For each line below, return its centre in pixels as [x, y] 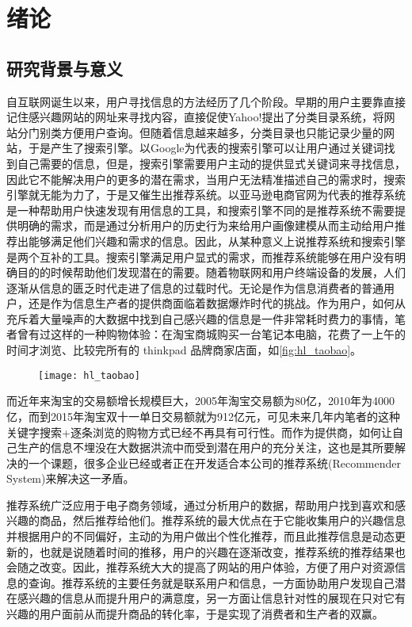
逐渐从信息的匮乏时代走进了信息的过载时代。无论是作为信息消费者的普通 [195, 287]
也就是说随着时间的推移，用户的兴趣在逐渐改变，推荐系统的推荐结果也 [222, 551]
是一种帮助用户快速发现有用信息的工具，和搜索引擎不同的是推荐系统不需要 [200, 210]
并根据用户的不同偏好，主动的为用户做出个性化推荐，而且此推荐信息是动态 [200, 536]
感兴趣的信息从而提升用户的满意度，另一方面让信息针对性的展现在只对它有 [211, 598]
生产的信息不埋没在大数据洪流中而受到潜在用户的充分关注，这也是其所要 [206, 447]
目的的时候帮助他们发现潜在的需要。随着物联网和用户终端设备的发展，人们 [211, 272]
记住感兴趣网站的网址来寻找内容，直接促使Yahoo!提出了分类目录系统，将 [195, 117]
